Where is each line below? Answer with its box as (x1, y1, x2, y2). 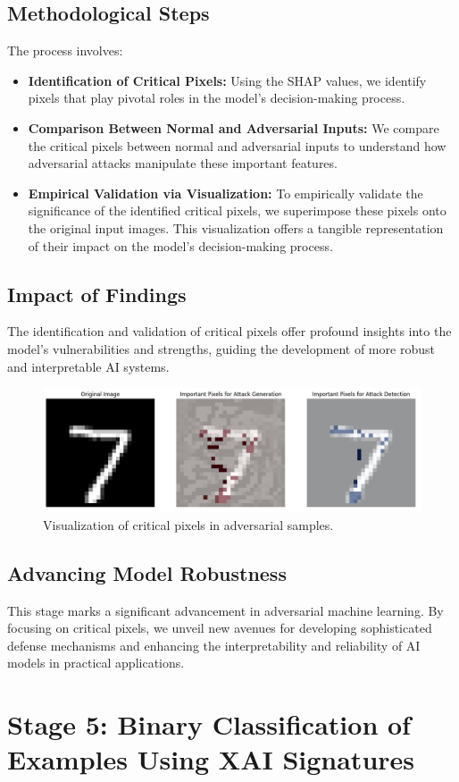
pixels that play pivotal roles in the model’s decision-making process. (28, 88, 405, 107)
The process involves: (7, 41, 123, 60)
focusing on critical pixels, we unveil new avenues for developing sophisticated (7, 618, 432, 637)
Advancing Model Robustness (7, 559, 287, 586)
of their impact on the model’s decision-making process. (28, 236, 333, 255)
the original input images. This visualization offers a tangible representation (28, 218, 444, 237)
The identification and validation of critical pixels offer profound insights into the (7, 322, 452, 341)
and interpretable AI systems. (7, 357, 170, 375)
